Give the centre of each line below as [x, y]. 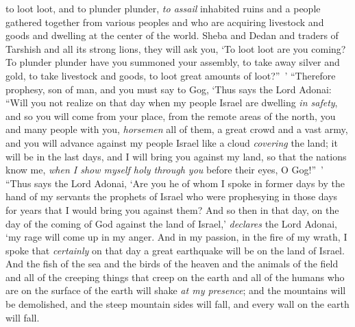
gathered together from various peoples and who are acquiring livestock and [165, 22]
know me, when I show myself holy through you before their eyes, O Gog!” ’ [164, 170]
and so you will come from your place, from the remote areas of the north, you [171, 116]
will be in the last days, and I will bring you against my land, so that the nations [176, 156]
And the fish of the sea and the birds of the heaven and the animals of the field [172, 264]
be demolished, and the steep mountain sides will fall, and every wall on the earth [177, 304]
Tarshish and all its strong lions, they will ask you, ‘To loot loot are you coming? [176, 48]
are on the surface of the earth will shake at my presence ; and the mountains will [176, 290]
